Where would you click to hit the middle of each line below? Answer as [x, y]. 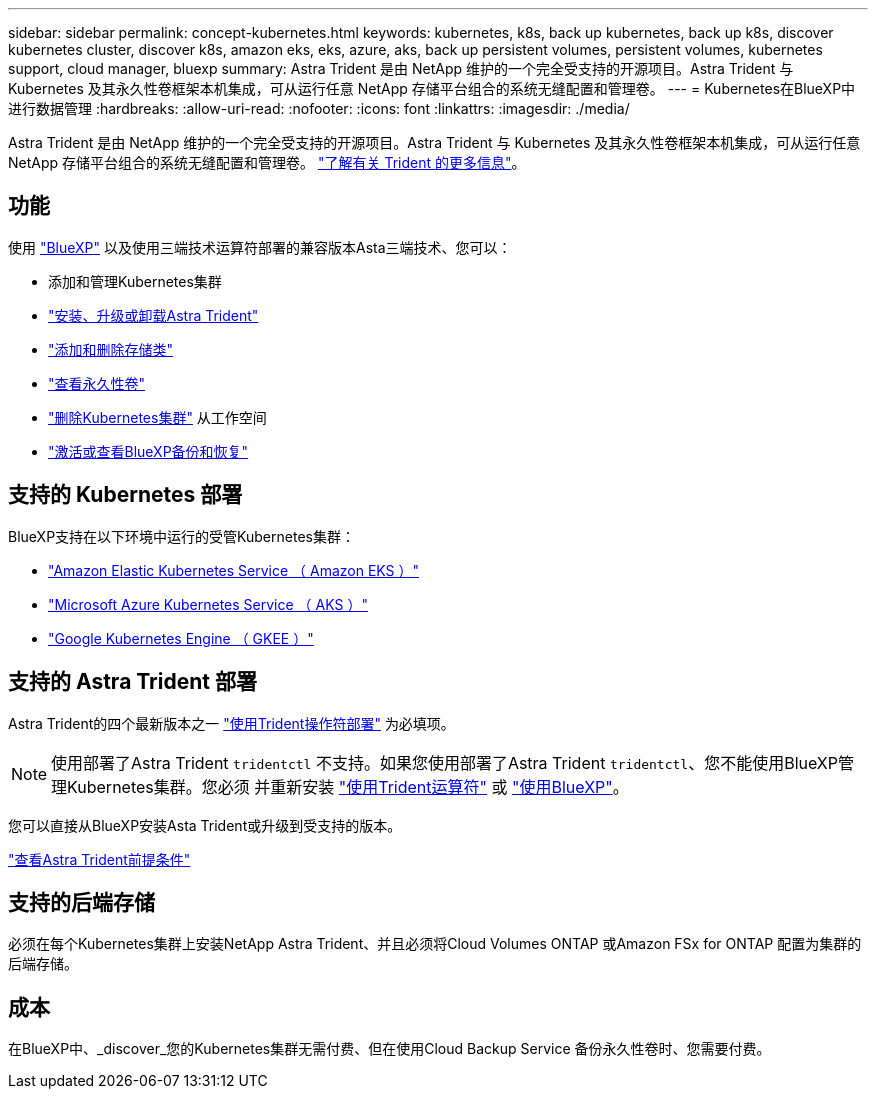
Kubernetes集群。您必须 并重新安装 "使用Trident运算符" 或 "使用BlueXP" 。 [348, 786]
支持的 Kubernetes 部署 [125, 495]
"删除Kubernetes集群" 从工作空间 [157, 417]
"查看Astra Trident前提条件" [99, 859]
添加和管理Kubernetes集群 [135, 281]
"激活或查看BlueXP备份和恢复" [148, 451]
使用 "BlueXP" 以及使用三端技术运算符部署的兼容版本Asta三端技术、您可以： [260, 247]
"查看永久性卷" [97, 383]
